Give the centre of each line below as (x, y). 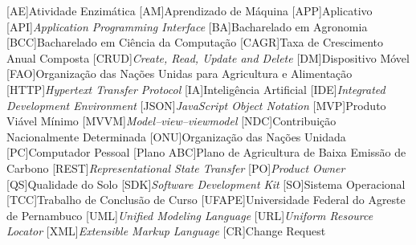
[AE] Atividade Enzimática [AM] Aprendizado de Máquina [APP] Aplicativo (190, 10)
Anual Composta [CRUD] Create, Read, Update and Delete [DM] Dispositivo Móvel (208, 57)
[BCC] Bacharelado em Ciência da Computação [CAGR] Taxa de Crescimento (195, 42)
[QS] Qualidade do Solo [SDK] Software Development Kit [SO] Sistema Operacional (206, 184)
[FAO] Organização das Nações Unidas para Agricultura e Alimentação (179, 73)
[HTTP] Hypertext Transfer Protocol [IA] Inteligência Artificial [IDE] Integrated (196, 89)
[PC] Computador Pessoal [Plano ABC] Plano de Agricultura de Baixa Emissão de (206, 152)
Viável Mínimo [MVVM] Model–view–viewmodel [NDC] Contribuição (171, 121)
